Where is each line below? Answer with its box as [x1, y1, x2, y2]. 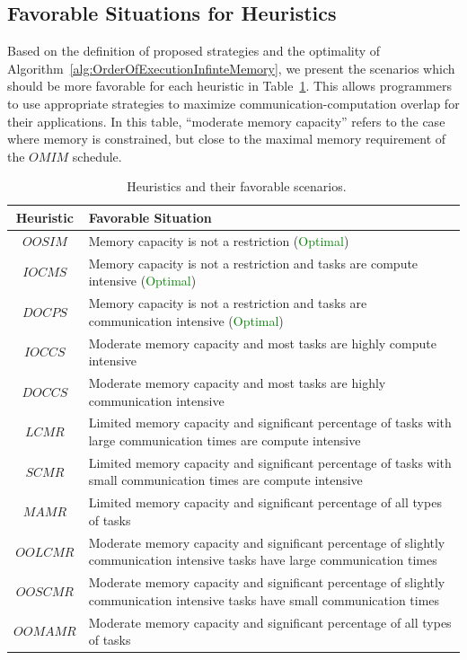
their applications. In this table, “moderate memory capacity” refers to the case [7, 111, 445, 130]
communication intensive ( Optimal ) [88, 311, 284, 330]
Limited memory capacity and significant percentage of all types [88, 493, 442, 512]
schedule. [72, 146, 122, 165]
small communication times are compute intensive [88, 471, 363, 489]
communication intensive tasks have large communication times [88, 550, 437, 569]
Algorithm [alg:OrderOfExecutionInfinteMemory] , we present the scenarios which [7, 58, 455, 77]
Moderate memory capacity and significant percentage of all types [88, 612, 452, 631]
